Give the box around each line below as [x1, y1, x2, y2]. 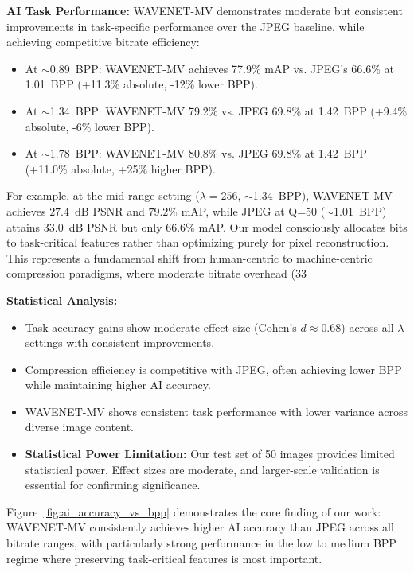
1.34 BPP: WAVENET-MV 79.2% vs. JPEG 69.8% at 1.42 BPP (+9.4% [49, 102, 408, 119]
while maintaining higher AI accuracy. [25, 376, 211, 393]
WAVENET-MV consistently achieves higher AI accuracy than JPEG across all [6, 519, 394, 535]
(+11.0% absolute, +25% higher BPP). [25, 160, 216, 177]
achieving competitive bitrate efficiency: [6, 33, 200, 50]
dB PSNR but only [68, 218, 162, 235]
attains [6, 218, 41, 235]
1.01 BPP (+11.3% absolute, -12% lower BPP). [25, 76, 258, 92]
